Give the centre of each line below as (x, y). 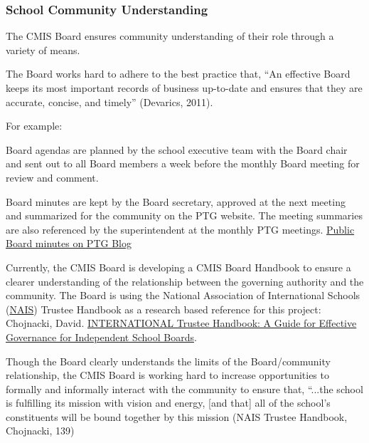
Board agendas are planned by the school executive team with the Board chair (177, 149)
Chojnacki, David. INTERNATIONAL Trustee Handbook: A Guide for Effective (181, 323)
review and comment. (52, 177)
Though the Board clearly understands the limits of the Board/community (168, 361)
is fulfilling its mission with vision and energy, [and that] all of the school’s (168, 403)
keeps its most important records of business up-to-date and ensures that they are (184, 88)
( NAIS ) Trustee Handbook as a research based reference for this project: (164, 309)
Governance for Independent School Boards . (101, 337)
